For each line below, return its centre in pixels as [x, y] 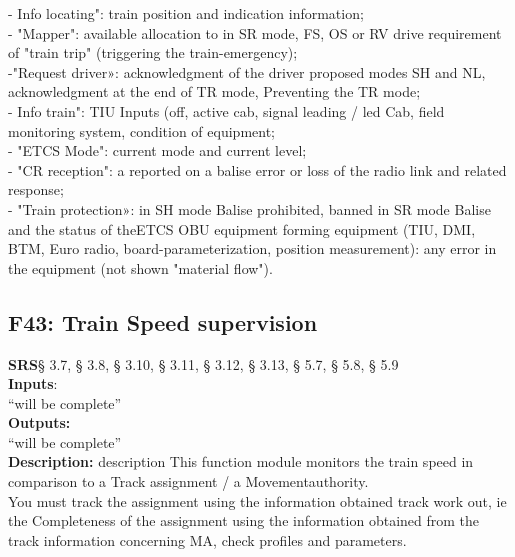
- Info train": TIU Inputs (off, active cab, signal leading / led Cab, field [226, 110]
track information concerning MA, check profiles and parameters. [207, 539]
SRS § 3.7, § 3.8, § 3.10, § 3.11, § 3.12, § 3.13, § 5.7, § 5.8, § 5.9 [203, 363]
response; [36, 189]
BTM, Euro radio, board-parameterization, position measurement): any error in [252, 248]
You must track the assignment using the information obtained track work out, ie [257, 500]
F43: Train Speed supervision [163, 321]
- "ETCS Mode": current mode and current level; [157, 150]
